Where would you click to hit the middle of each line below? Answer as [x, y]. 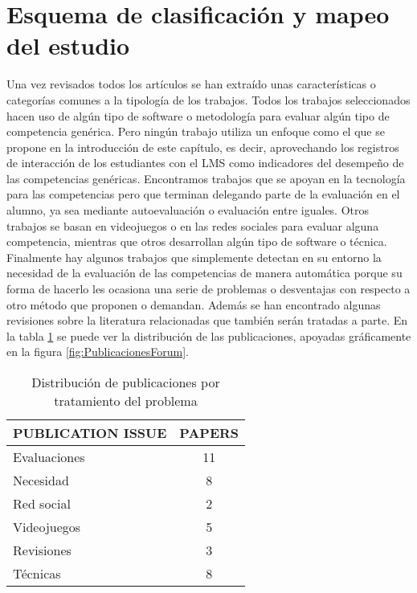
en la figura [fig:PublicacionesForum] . [98, 352]
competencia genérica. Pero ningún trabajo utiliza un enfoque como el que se [196, 131]
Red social [42, 503]
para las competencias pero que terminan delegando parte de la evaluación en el [203, 194]
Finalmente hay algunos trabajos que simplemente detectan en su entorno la [194, 257]
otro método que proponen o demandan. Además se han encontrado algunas [194, 304]
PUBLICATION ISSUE [90, 433]
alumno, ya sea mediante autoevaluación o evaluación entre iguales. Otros [188, 210]
